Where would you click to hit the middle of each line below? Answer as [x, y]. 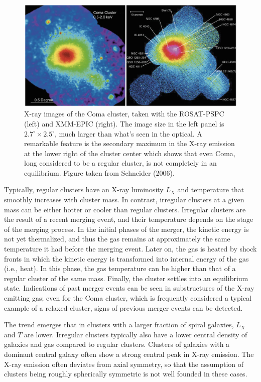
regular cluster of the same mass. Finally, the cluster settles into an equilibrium [126, 278]
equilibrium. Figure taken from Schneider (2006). [99, 172]
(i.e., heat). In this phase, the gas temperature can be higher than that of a [120, 268]
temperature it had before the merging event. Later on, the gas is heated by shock [130, 249]
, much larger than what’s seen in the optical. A [128, 133]
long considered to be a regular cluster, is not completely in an [120, 163]
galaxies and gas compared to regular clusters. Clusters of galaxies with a [117, 344]
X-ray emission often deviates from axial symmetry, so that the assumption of [124, 364]
